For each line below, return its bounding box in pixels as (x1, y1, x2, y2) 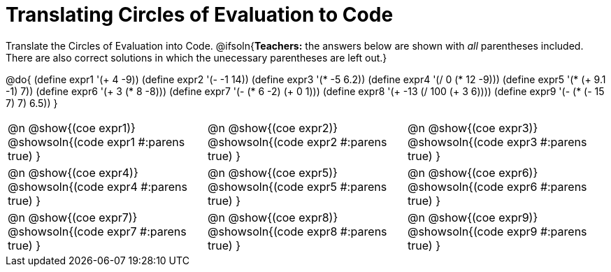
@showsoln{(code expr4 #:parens (8, 179, 187, 194)
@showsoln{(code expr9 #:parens (407, 224, 587, 238)
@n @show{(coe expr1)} (8, 120, 136, 135)
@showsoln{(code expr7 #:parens (8, 224, 187, 238)
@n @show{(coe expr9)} (407, 210, 538, 224)
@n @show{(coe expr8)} (207, 210, 338, 224)
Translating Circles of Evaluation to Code (6, 3, 394, 27)
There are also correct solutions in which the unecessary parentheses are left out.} (6, 51, 387, 64)
